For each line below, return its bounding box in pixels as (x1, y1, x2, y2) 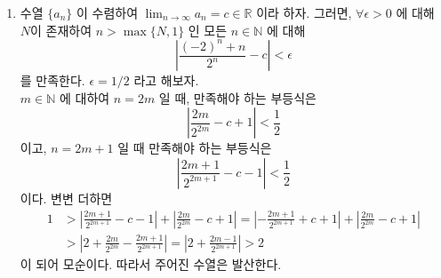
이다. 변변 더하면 (20, 188, 113, 207)
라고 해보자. (133, 71, 199, 90)
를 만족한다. (20, 71, 85, 90)
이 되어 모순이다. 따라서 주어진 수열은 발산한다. (20, 254, 282, 273)
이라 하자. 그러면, (256, 4, 352, 21)
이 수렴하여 (76, 4, 139, 21)
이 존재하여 (30, 20, 92, 39)
